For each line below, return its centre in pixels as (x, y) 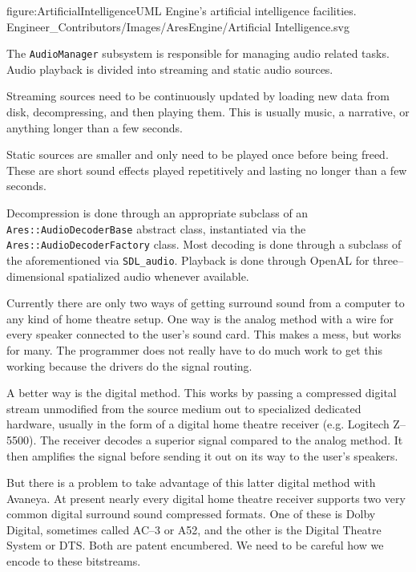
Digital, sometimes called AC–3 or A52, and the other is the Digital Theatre (194, 529)
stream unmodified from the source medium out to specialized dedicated (184, 408)
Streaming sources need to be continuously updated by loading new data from (198, 96)
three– (388, 260)
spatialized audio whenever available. (159, 276)
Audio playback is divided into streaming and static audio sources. (170, 69)
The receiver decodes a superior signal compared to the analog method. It (221, 439)
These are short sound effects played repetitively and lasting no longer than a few (207, 170)
